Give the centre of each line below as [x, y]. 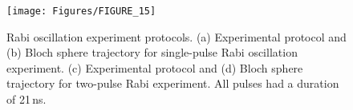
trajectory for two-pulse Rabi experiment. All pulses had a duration [173, 83]
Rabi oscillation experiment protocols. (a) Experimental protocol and [176, 36]
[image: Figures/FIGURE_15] [81, 11]
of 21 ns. [26, 99]
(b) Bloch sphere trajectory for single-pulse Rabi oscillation [152, 52]
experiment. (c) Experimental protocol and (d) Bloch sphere [155, 67]
